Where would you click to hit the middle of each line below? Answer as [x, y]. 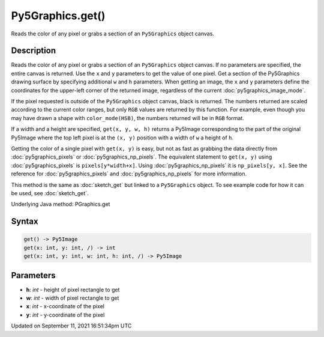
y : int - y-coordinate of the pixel [65, 315]
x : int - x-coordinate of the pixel [65, 306]
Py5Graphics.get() [58, 16]
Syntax [25, 221]
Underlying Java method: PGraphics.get [61, 204]
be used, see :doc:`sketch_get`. [50, 193]
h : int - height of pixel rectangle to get [73, 290]
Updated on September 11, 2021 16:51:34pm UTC [71, 326]
